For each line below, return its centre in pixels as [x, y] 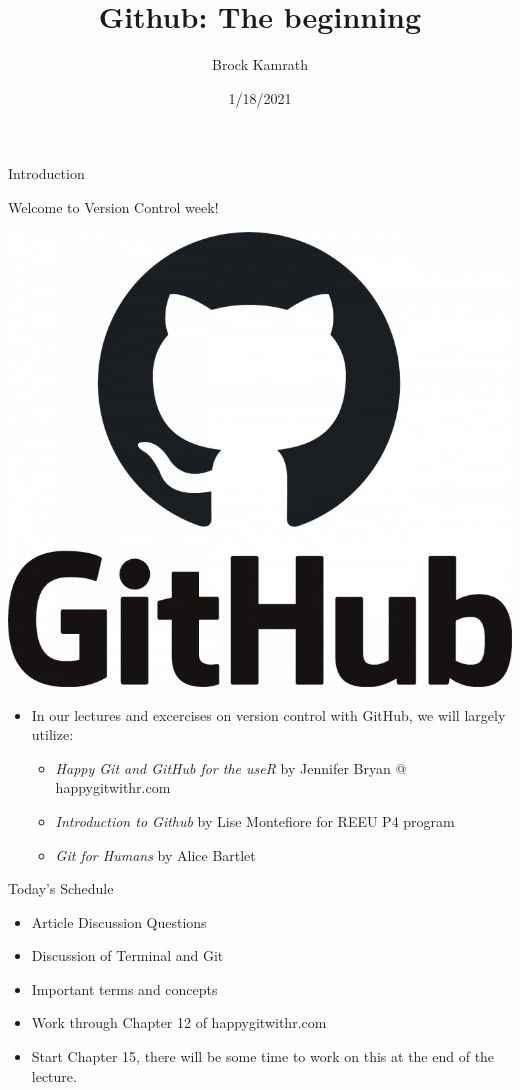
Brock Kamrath [260, 64]
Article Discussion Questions [119, 921]
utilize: [52, 734]
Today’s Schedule [61, 888]
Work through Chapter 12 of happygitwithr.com [179, 1022]
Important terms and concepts [124, 988]
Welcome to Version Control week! [113, 206]
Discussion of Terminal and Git [127, 955]
